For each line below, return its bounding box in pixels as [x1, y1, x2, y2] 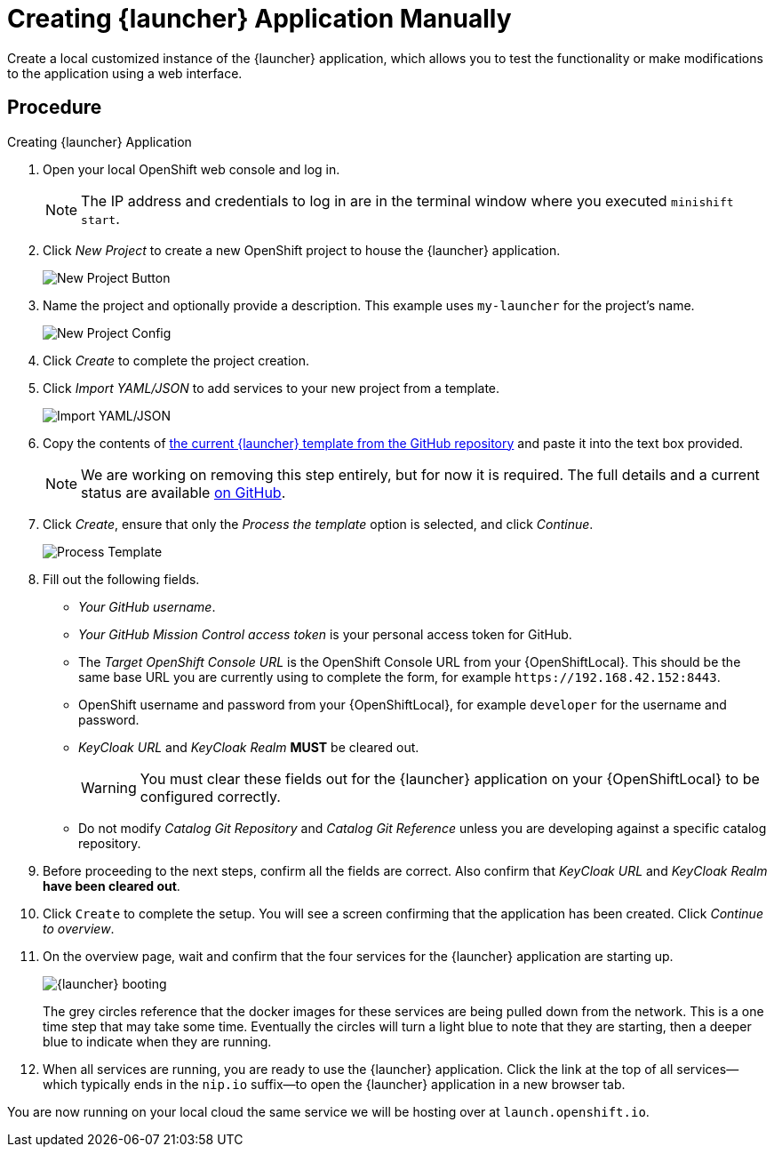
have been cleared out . [43, 878, 180, 894]
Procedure [7, 96, 102, 119]
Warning [81, 778, 137, 797]
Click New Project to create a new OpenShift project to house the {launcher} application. [43, 242, 561, 258]
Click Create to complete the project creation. [43, 352, 310, 368]
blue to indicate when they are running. [43, 1033, 272, 1049]
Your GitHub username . [78, 598, 216, 614]
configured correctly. [140, 787, 281, 805]
